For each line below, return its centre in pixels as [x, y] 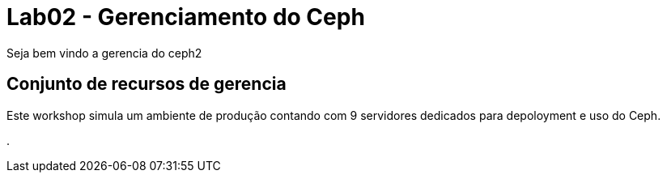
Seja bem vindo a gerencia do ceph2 [104, 53]
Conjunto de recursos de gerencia [147, 84]
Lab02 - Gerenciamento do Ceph [186, 17]
